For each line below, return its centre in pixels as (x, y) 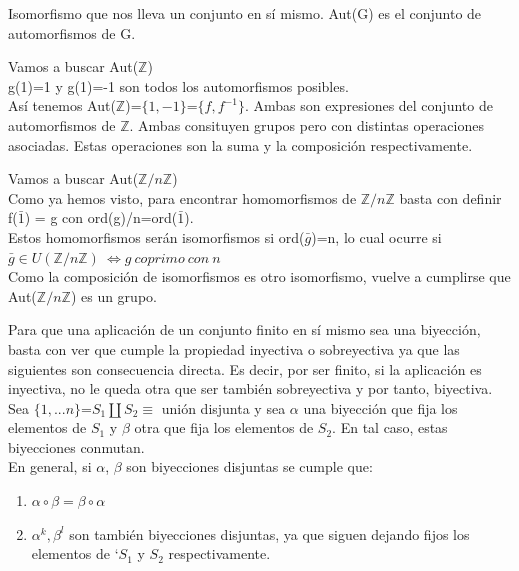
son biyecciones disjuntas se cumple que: (249, 466)
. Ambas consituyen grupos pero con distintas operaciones (306, 124)
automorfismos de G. (72, 32)
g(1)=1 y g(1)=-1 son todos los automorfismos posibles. (178, 85)
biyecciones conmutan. (76, 446)
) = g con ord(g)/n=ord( (101, 217)
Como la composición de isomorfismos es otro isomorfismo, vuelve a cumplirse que (259, 276)
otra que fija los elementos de (224, 427)
